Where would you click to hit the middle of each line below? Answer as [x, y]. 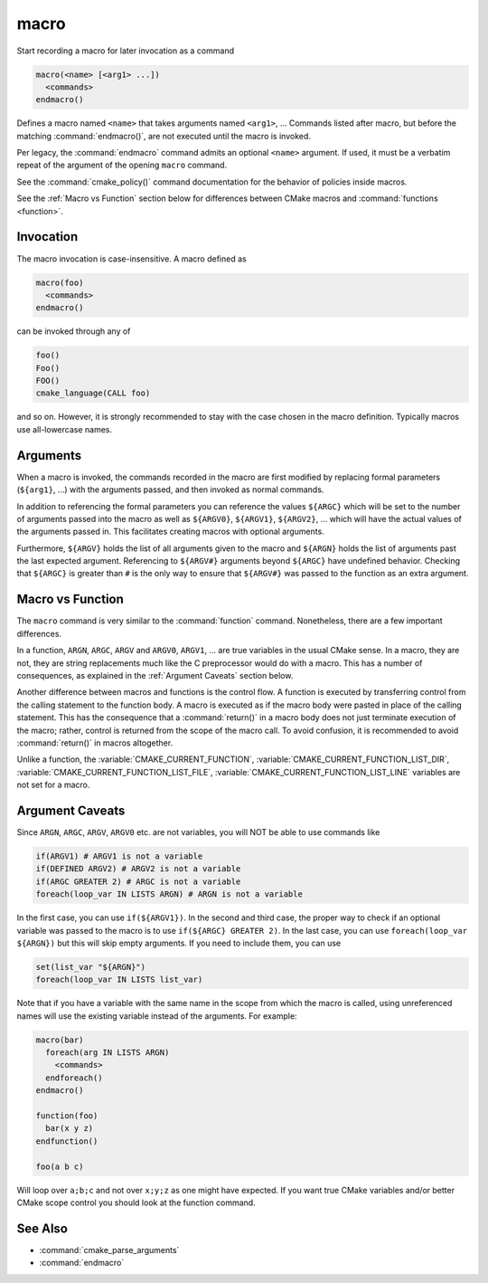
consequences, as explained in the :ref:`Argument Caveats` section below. [155, 675]
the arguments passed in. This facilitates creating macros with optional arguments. [170, 532]
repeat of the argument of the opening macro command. [122, 165]
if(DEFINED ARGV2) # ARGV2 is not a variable [138, 869]
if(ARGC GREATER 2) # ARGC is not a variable [138, 881]
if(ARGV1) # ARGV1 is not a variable [119, 856]
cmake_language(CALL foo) [93, 393]
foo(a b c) [60, 1166]
